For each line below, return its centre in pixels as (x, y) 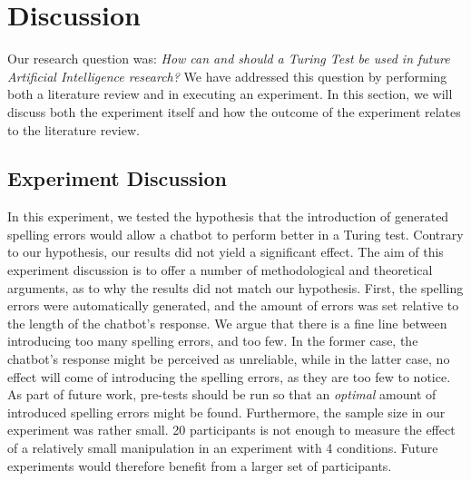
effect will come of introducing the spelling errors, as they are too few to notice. (229, 376)
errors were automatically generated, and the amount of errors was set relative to (233, 305)
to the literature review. (74, 129)
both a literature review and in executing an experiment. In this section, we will (230, 94)
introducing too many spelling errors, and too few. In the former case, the (213, 341)
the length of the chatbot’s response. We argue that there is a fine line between (227, 323)
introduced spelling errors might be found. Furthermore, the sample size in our (226, 412)
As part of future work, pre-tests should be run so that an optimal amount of (222, 394)
